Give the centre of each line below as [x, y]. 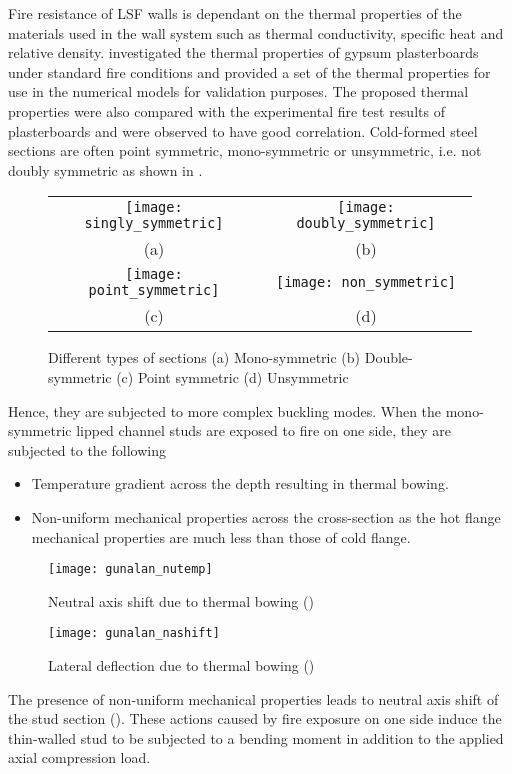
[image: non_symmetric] [366, 282]
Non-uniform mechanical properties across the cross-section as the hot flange [266, 516]
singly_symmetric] [154, 223]
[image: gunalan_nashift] [134, 633]
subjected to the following [87, 449]
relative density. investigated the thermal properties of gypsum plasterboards [243, 52]
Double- [388, 357]
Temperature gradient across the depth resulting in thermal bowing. [240, 483]
